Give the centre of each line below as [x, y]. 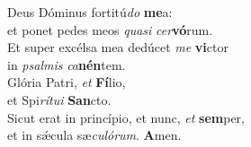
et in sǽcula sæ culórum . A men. [94, 135]
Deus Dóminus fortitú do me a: [90, 12]
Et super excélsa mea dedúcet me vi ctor [118, 47]
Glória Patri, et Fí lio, [67, 82]
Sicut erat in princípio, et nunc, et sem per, [126, 117]
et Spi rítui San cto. [59, 99]
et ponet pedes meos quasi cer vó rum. [110, 29]
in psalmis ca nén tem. [67, 64]
